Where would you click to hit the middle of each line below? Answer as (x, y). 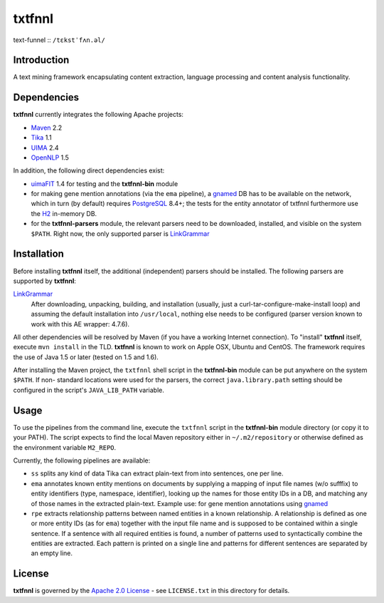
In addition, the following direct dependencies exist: (89, 170)
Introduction (41, 60)
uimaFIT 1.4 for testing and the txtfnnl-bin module (105, 184)
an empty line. (52, 553)
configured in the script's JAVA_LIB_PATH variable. (89, 390)
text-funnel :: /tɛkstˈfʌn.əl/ (59, 40)
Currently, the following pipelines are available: (82, 460)
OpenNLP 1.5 (50, 158)
